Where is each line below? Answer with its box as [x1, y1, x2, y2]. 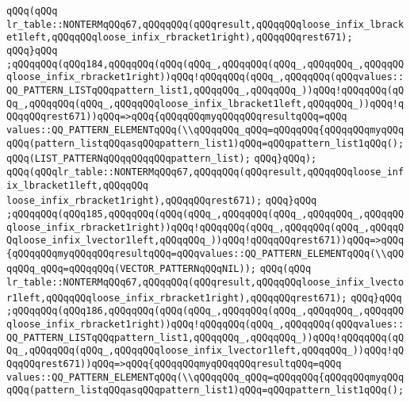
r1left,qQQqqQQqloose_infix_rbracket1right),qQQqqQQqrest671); [6, 292, 347, 304]
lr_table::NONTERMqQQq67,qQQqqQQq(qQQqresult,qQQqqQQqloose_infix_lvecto [6, 277, 404, 289]
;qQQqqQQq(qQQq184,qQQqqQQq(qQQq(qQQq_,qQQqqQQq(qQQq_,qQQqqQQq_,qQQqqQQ [6, 58, 404, 70]
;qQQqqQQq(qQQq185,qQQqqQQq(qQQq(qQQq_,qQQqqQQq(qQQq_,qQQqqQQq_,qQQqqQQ [6, 208, 404, 220]
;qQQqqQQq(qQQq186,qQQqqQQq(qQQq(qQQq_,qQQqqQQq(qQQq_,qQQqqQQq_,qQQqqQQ [6, 305, 404, 317]
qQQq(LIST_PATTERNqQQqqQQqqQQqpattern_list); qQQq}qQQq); [6, 153, 317, 165]
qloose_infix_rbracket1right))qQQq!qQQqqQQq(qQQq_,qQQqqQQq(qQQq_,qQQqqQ [6, 221, 404, 233]
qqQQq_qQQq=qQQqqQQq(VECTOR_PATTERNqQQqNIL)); [6, 263, 256, 275]
